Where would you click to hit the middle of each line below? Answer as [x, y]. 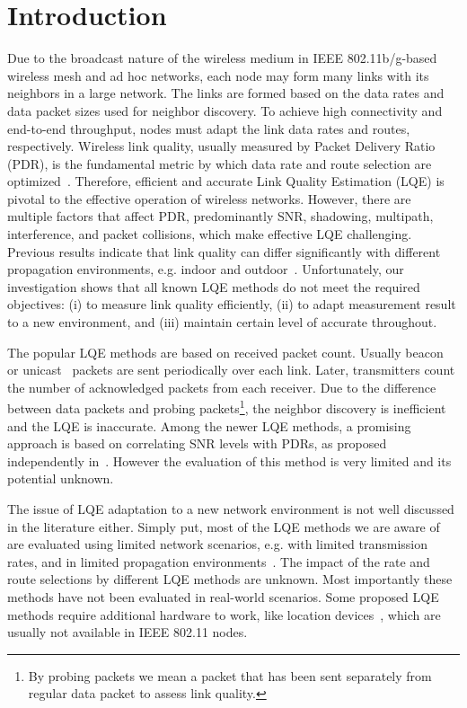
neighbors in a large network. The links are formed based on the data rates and [226, 93]
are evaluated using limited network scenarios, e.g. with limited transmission [218, 544]
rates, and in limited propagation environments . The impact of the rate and [219, 561]
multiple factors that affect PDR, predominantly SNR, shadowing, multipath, [220, 216]
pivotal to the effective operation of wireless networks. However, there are [209, 198]
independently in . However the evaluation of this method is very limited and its [229, 460]
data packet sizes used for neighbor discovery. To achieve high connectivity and [225, 110]
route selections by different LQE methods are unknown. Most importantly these [230, 579]
